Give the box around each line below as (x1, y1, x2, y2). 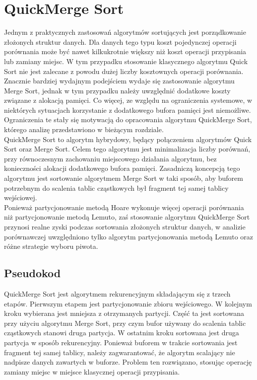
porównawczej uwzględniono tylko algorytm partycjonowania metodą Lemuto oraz (4, 231, 254, 241)
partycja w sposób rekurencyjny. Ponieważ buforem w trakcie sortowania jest (4, 337, 238, 347)
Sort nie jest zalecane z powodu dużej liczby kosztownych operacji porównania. (4, 66, 244, 76)
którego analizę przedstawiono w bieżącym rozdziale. (4, 124, 164, 135)
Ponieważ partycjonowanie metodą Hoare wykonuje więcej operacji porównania (4, 202, 244, 212)
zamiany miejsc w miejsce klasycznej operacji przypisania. (4, 366, 180, 377)
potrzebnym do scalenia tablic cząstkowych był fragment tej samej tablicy (4, 182, 229, 193)
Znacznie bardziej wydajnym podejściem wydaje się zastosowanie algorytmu (4, 76, 235, 86)
